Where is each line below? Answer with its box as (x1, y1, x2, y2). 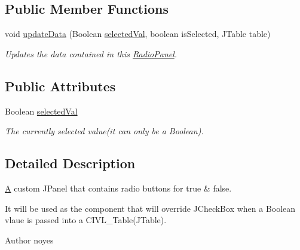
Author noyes (5, 233, 54, 246)
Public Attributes (5, 76, 116, 95)
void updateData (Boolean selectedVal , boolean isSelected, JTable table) (5, 27, 271, 40)
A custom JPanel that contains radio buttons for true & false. (5, 181, 232, 194)
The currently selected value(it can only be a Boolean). (5, 125, 204, 137)
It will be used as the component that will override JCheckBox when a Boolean (5, 202, 296, 214)
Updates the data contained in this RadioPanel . (5, 47, 177, 60)
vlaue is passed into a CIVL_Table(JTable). (5, 214, 167, 226)
